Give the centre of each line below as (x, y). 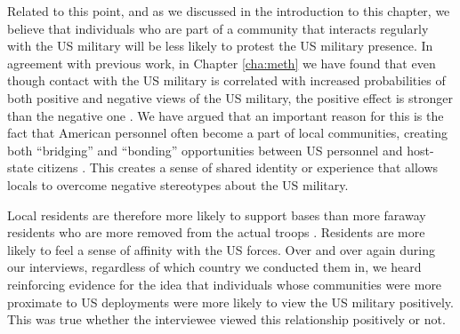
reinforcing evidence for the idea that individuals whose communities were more (225, 284)
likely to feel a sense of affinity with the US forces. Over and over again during (222, 249)
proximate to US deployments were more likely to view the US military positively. (230, 302)
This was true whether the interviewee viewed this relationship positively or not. (226, 319)
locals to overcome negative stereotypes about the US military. (178, 184)
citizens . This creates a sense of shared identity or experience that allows (238, 167)
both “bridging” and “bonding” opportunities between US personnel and (205, 150)
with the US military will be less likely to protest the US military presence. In (220, 46)
